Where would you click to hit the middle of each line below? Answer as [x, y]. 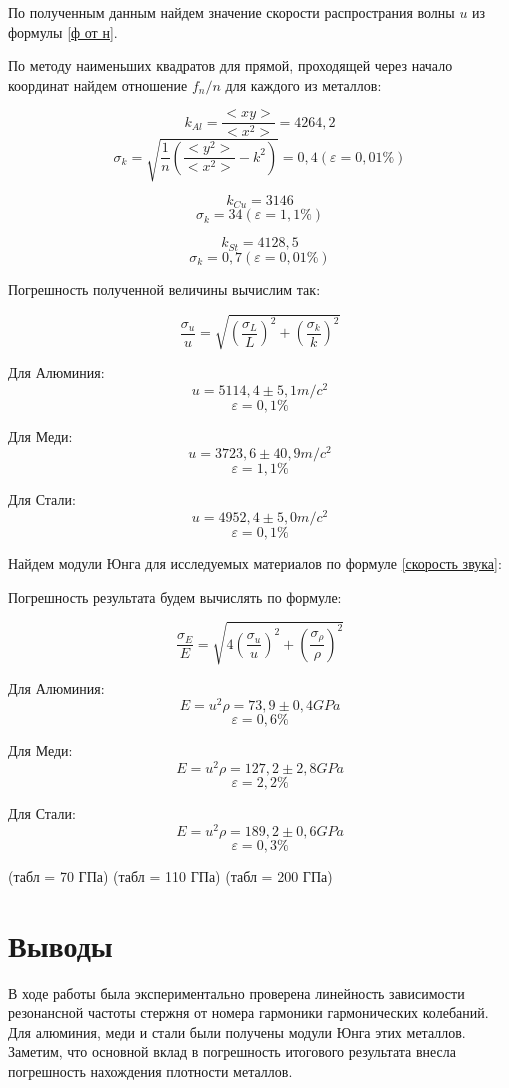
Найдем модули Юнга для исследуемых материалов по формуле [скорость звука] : [255, 563]
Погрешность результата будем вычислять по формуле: [175, 596]
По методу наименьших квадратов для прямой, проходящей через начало [230, 65]
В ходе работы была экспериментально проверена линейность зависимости [236, 992]
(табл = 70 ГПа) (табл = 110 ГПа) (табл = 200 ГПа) [170, 875]
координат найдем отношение [98, 84]
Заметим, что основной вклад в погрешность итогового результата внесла [232, 1051]
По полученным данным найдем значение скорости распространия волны [231, 12]
